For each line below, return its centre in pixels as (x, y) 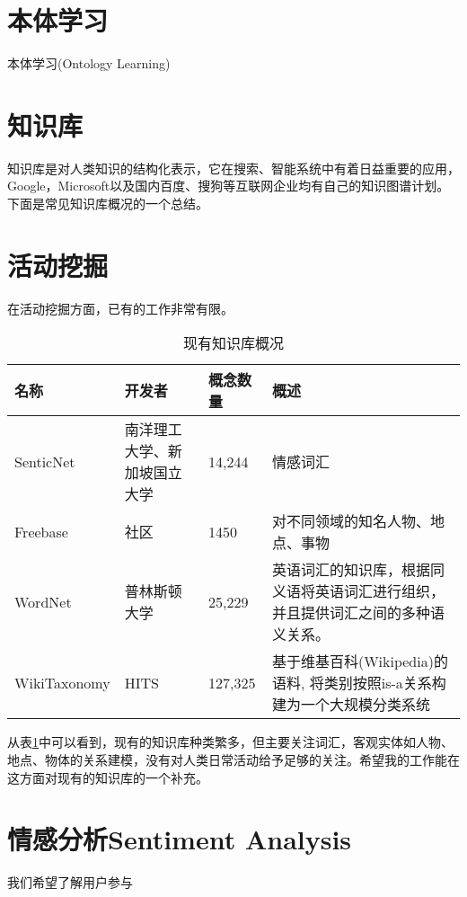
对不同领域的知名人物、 (351, 521)
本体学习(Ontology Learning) (89, 63)
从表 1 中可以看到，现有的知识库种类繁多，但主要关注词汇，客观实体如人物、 (230, 742)
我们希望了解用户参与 (70, 882)
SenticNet (45, 461)
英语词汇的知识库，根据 (351, 570)
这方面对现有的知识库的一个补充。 (108, 777)
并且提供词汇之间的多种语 (358, 613)
